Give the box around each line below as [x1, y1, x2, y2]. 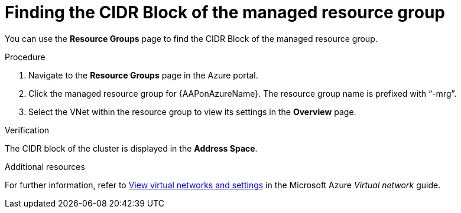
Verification [5, 124, 50, 135]
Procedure [5, 51, 46, 62]
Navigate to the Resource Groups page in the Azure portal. [28, 70, 258, 80]
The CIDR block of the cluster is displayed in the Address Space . [5, 143, 258, 153]
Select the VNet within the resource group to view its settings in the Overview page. [28, 106, 356, 117]
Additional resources [5, 161, 85, 172]
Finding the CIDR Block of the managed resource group [5, 2, 445, 22]
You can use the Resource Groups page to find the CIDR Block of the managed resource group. [5, 33, 378, 44]
